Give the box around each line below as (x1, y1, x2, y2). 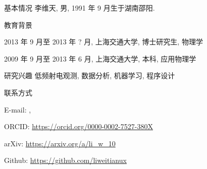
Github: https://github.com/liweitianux (4, 155, 127, 165)
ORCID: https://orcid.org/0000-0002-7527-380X (4, 121, 153, 132)
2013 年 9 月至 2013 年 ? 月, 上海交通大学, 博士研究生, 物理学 (4, 36, 203, 47)
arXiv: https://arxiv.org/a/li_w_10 (4, 138, 116, 148)
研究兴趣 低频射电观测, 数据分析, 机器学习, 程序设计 (4, 70, 175, 81)
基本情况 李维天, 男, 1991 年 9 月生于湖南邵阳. (4, 3, 155, 13)
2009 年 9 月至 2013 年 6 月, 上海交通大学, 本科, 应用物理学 (4, 53, 196, 64)
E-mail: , (4, 104, 31, 115)
